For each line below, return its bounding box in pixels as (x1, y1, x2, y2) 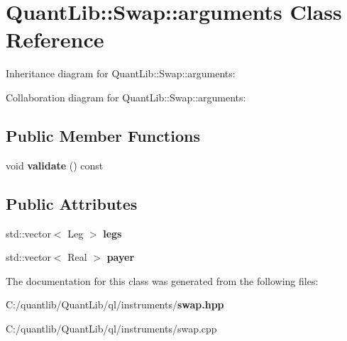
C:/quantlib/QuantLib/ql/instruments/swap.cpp (6, 320, 217, 335)
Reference (6, 25, 104, 54)
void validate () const (6, 157, 104, 172)
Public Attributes (6, 192, 138, 214)
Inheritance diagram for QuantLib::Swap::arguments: (6, 66, 236, 81)
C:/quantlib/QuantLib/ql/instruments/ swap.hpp (6, 297, 224, 312)
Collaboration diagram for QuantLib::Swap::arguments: (6, 89, 246, 104)
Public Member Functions (6, 124, 200, 146)
